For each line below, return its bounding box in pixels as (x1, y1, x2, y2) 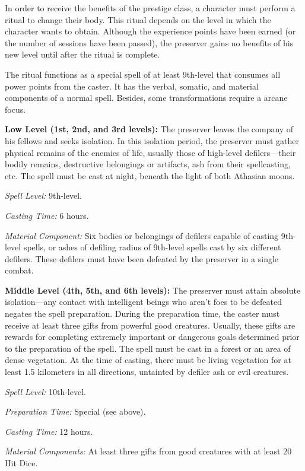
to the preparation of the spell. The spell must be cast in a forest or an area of (5, 342, 291, 354)
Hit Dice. (5, 457, 38, 469)
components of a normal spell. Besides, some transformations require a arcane (5, 91, 288, 104)
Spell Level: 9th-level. (5, 189, 82, 202)
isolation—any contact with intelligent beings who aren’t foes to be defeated (5, 295, 282, 308)
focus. (5, 103, 26, 115)
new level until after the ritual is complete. (5, 48, 160, 61)
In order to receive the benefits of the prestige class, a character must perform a (5, 2, 296, 14)
